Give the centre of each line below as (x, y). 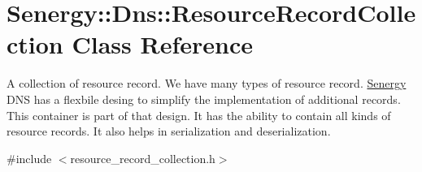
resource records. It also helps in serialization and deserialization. (169, 131)
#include (29, 158)
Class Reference (162, 44)
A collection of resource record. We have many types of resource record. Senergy (207, 83)
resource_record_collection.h (143, 158)
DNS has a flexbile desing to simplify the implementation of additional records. (204, 99)
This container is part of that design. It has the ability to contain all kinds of (199, 115)
